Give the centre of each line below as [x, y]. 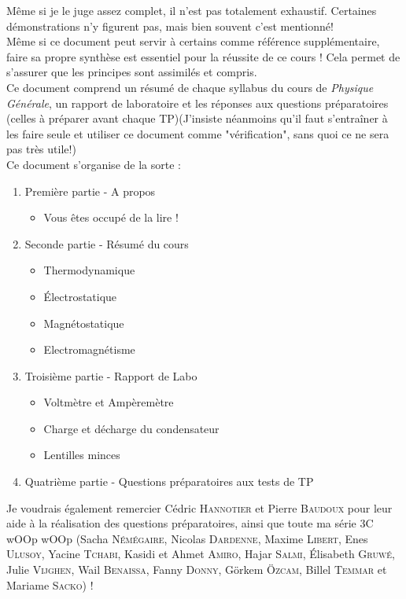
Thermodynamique [89, 270]
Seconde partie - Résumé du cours [107, 243]
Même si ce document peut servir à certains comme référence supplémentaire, [193, 41]
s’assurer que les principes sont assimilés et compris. [132, 72]
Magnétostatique [84, 323]
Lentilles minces [82, 455]
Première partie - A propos [90, 191]
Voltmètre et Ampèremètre [109, 402]
